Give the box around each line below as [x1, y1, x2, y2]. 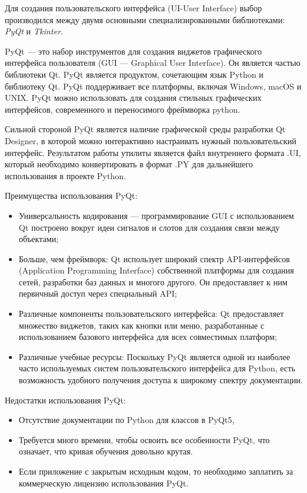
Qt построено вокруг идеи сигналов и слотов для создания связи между [18, 221, 280, 233]
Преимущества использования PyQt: [5, 189, 138, 202]
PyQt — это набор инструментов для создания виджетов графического [5, 44, 262, 57]
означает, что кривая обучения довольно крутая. [18, 445, 193, 457]
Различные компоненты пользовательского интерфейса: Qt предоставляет [18, 307, 284, 320]
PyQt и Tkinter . [5, 25, 64, 37]
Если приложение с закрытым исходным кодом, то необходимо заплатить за [18, 465, 293, 477]
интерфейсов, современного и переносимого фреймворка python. [5, 103, 240, 115]
